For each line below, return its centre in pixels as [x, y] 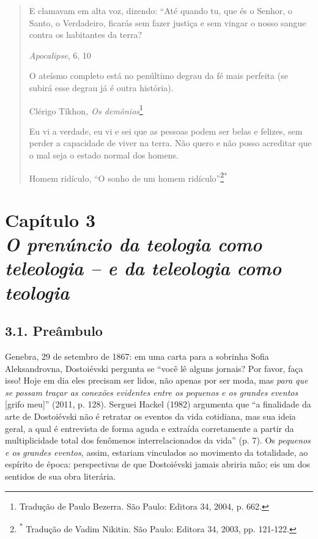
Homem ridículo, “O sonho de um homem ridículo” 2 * [128, 177]
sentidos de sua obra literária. [61, 476]
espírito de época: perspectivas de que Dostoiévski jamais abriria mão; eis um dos [157, 464]
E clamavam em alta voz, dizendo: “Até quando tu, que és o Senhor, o [161, 10]
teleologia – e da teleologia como [143, 268]
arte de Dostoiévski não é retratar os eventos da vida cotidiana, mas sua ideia [150, 416]
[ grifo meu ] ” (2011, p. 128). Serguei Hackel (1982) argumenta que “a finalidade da [158, 404]
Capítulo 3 [50, 220]
